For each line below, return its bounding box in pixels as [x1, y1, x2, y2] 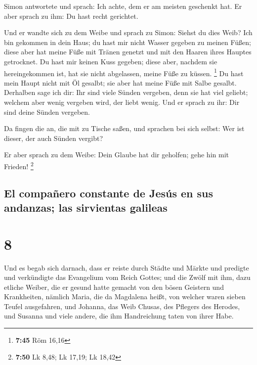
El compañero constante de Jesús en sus [4, 185, 214, 200]
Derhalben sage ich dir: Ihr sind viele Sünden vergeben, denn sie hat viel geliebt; [4, 87, 248, 97]
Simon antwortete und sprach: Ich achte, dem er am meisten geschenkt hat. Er [4, 1, 242, 11]
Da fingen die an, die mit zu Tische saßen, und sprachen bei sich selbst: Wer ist [4, 123, 245, 134]
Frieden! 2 [4, 159, 34, 171]
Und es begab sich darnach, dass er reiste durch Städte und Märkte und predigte [4, 262, 249, 273]
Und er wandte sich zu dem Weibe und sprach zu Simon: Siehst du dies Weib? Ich [4, 27, 253, 38]
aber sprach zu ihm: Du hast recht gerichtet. [4, 10, 138, 21]
